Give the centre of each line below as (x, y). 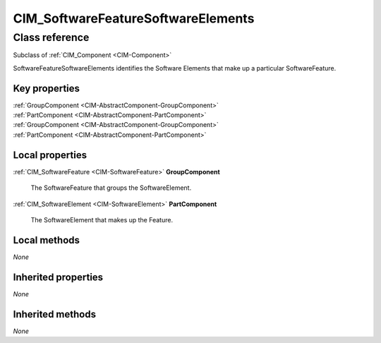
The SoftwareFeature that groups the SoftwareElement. (111, 188)
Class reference (51, 37)
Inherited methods (55, 314)
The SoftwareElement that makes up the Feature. (102, 219)
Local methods (47, 240)
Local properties (50, 155)
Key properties (47, 88)
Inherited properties (58, 277)
